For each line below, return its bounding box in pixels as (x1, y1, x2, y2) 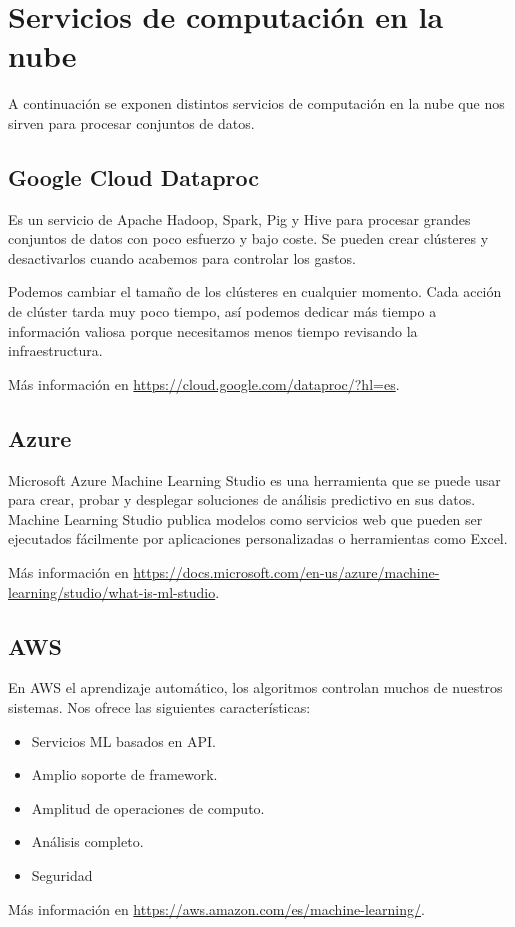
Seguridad (31, 864, 93, 885)
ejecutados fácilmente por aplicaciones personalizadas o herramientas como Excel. (8, 528, 508, 549)
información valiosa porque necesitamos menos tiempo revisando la (8, 320, 418, 341)
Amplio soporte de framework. (31, 764, 218, 785)
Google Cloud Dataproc (8, 161, 260, 192)
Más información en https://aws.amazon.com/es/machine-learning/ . (8, 898, 425, 919)
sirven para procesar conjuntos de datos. (8, 112, 255, 133)
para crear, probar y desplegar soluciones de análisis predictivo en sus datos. (8, 489, 476, 510)
